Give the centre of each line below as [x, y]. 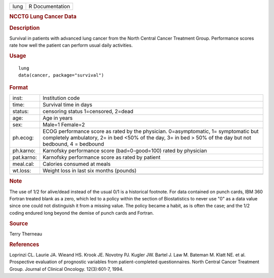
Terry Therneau [26, 234]
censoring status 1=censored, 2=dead [88, 112]
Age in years [58, 118]
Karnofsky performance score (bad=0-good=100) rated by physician [125, 151]
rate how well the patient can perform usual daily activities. [71, 45]
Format [19, 87]
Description [25, 28]
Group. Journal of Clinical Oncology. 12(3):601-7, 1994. [66, 269]
